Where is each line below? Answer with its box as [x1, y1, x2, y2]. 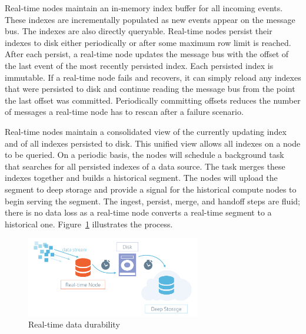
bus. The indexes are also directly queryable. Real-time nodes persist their [5, 25, 272, 37]
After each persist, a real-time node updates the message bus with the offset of [5, 48, 289, 60]
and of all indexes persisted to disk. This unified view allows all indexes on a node [5, 137, 301, 149]
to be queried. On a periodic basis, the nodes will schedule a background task [5, 148, 284, 161]
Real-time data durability [28, 318, 120, 330]
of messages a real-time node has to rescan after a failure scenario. [5, 105, 244, 118]
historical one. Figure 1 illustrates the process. [5, 217, 173, 230]
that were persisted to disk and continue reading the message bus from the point [5, 82, 295, 95]
